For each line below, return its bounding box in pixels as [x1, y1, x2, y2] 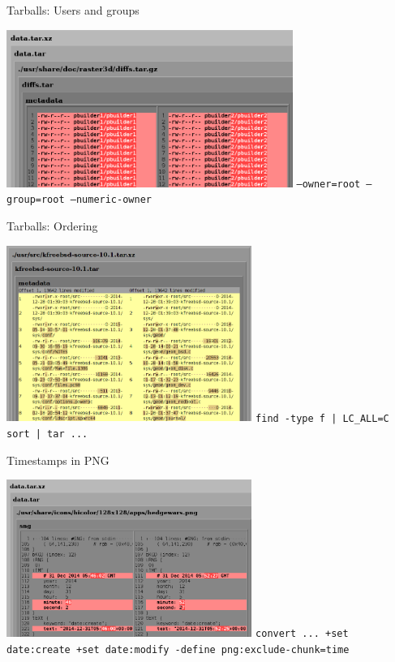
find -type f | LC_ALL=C [255, 412, 389, 424]
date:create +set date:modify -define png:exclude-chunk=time [6, 643, 350, 656]
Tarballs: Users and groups [6, 2, 140, 18]
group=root [6, 194, 65, 206]
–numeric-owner [70, 194, 152, 206]
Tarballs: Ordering [6, 217, 98, 234]
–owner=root [296, 178, 361, 190]
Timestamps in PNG [6, 451, 109, 468]
